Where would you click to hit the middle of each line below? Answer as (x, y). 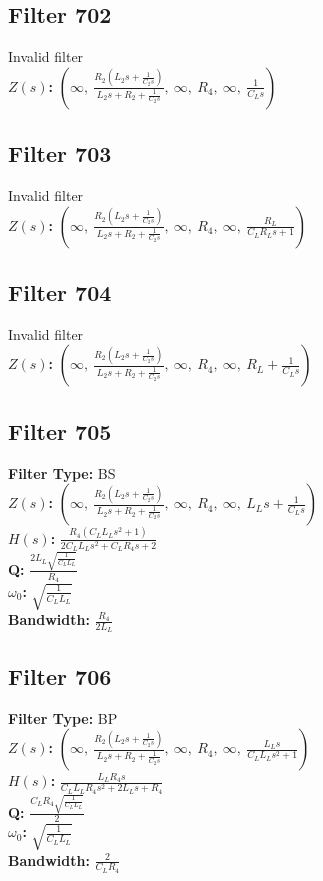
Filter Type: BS (62, 472)
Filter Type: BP (63, 717)
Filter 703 (60, 153)
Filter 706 (60, 675)
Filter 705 (60, 430)
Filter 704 (60, 291)
